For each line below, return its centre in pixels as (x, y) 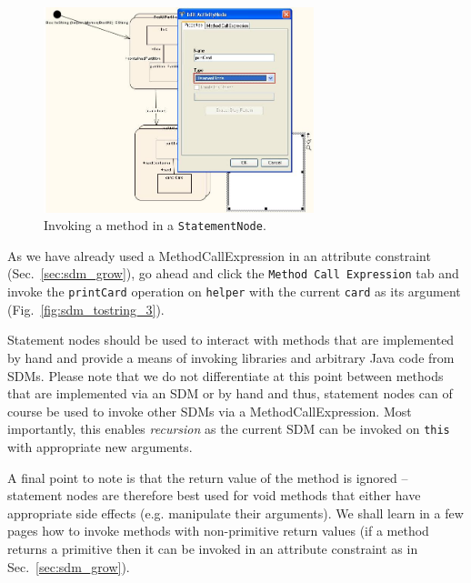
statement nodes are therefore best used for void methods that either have (214, 495)
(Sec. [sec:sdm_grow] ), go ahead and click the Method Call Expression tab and (233, 273)
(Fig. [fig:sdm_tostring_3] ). (86, 309)
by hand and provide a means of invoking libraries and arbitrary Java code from (231, 357)
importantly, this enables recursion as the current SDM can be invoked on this (229, 429)
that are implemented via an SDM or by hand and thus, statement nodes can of (230, 393)
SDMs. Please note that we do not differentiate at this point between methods (225, 375)
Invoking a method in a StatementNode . (155, 225)
